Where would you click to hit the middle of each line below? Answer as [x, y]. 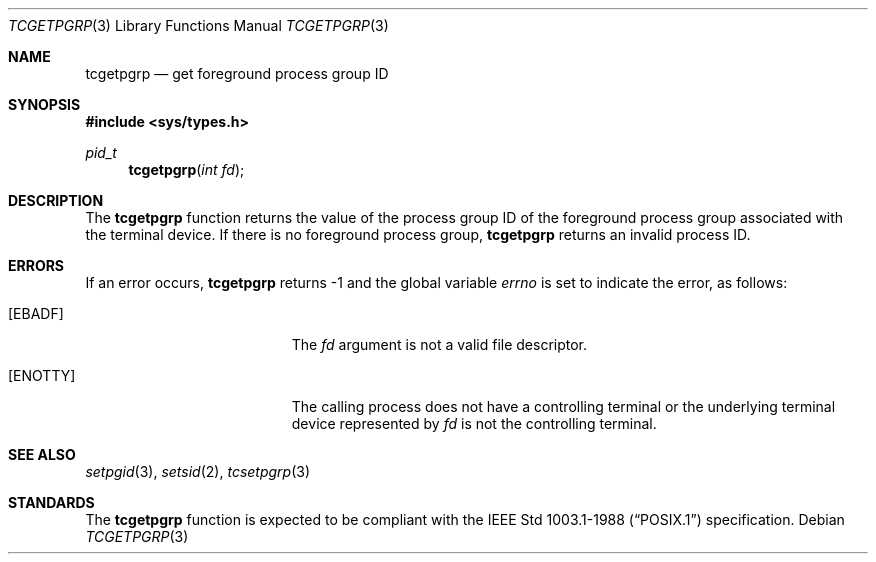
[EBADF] [36, 313]
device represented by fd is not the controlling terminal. [474, 423]
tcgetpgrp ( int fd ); [186, 169]
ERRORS [36, 265]
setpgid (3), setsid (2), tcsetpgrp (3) [198, 471]
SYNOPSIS [44, 104]
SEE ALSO [42, 454]
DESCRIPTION [56, 200]
